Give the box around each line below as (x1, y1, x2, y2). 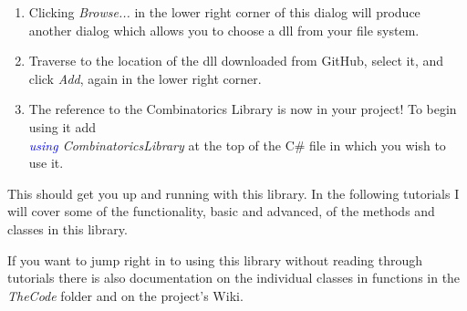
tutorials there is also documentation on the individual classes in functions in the (7, 268, 461, 287)
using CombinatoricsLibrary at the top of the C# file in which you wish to (28, 135, 446, 154)
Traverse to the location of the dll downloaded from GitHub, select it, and (28, 51, 444, 70)
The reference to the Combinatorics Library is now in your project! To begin (28, 99, 457, 119)
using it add (28, 117, 97, 136)
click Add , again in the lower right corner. (28, 68, 262, 88)
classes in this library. (7, 219, 128, 238)
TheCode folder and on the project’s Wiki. (7, 285, 244, 305)
